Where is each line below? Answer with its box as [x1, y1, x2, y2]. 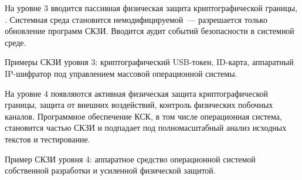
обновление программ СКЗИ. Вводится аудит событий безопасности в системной [5, 25, 294, 37]
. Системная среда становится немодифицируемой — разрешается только [5, 13, 267, 25]
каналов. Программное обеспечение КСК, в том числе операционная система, [5, 110, 282, 122]
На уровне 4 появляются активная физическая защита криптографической [5, 87, 269, 99]
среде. [5, 36, 26, 48]
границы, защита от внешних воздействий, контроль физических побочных [5, 99, 273, 111]
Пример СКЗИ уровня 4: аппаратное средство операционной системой [5, 152, 256, 165]
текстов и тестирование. [5, 133, 90, 145]
